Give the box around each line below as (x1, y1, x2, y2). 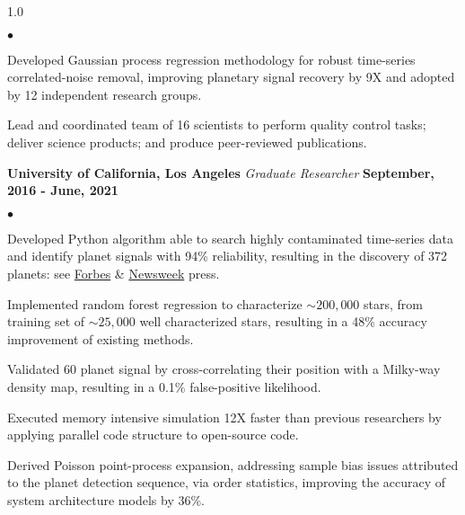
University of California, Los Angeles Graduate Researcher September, (7, 163, 434, 182)
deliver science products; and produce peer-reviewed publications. (7, 132, 367, 151)
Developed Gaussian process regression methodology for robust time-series (7, 49, 416, 68)
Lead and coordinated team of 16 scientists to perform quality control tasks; (7, 115, 426, 134)
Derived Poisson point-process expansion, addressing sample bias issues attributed (7, 455, 459, 474)
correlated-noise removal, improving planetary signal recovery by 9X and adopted (7, 67, 455, 86)
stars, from (364, 294, 423, 313)
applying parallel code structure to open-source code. (7, 425, 299, 444)
